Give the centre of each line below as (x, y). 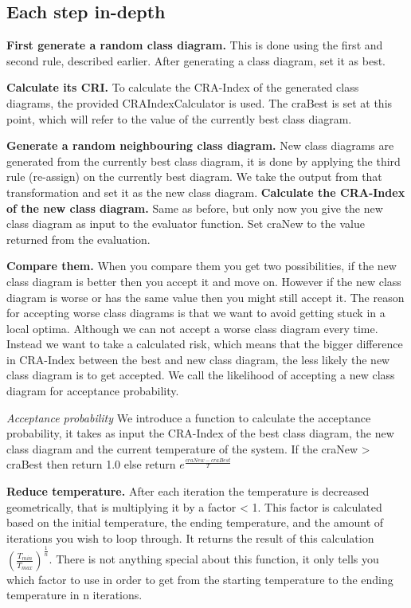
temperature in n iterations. (74, 595)
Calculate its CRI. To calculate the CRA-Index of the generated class (183, 87)
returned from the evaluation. (78, 239)
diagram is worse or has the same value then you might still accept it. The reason (205, 297)
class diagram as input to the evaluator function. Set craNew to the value (186, 224)
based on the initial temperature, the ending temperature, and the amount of (195, 522)
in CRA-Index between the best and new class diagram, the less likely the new (198, 359)
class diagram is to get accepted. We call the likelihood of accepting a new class (201, 375)
